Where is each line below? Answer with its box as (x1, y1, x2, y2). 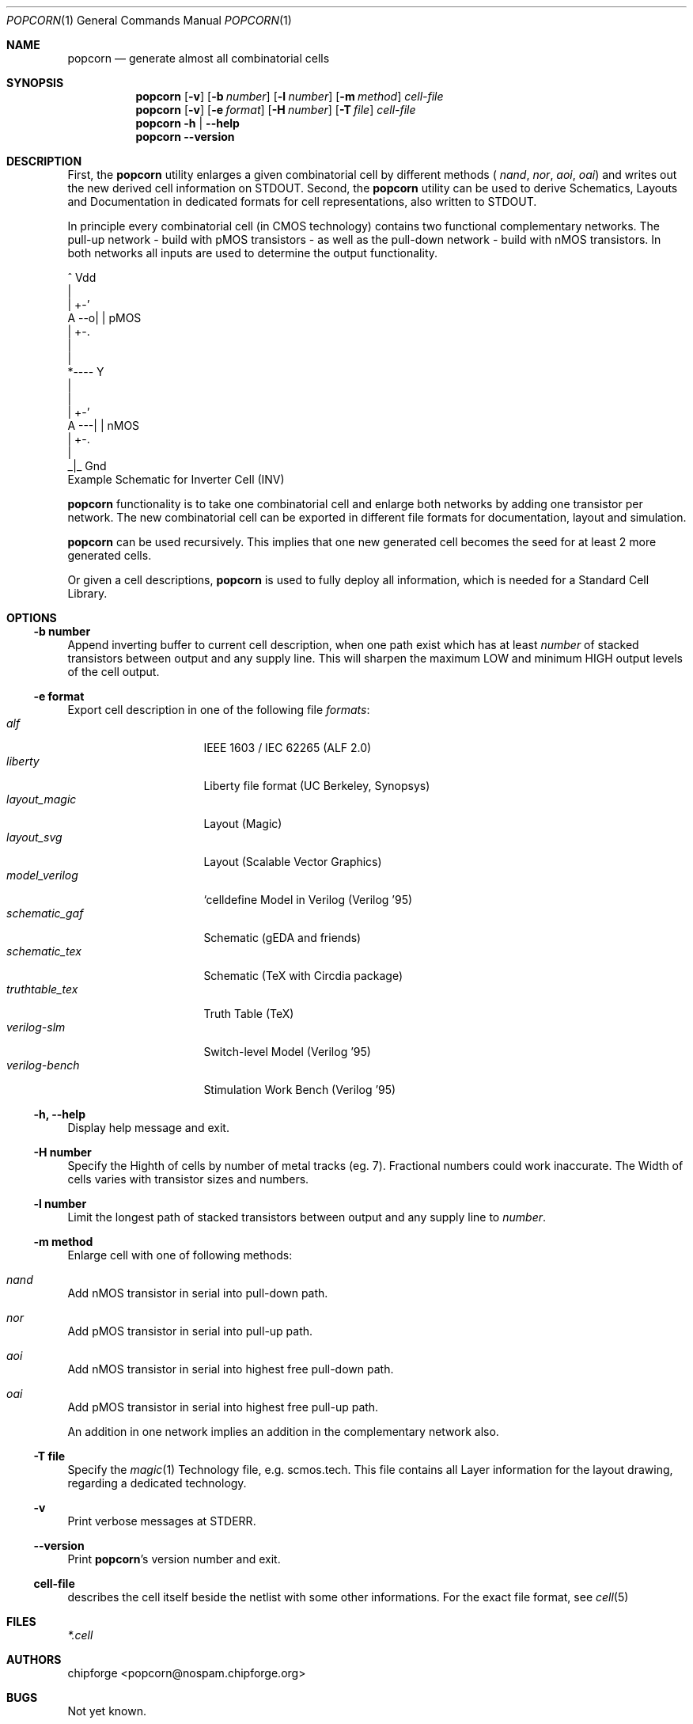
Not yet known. (67, 1704, 146, 1718)
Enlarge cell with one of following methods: (67, 1248, 293, 1262)
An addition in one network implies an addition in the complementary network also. (67, 1425, 499, 1438)
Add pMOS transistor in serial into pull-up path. (67, 1324, 313, 1338)
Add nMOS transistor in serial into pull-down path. (67, 1286, 328, 1300)
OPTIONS (6, 611, 57, 625)
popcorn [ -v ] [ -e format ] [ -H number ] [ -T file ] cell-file (135, 103, 416, 116)
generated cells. (67, 549, 152, 562)
